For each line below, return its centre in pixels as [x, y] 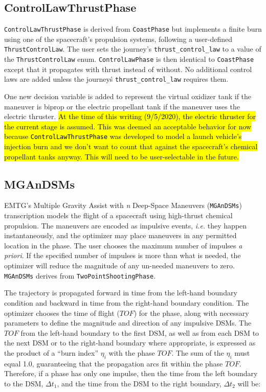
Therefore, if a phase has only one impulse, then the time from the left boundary [131, 373]
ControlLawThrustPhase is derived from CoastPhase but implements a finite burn [133, 29]
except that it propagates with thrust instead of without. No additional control [128, 69]
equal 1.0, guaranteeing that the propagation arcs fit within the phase [114, 363]
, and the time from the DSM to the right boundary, [139, 383]
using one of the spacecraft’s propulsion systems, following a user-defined [118, 39]
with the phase [132, 352]
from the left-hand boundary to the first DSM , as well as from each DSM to [140, 332]
